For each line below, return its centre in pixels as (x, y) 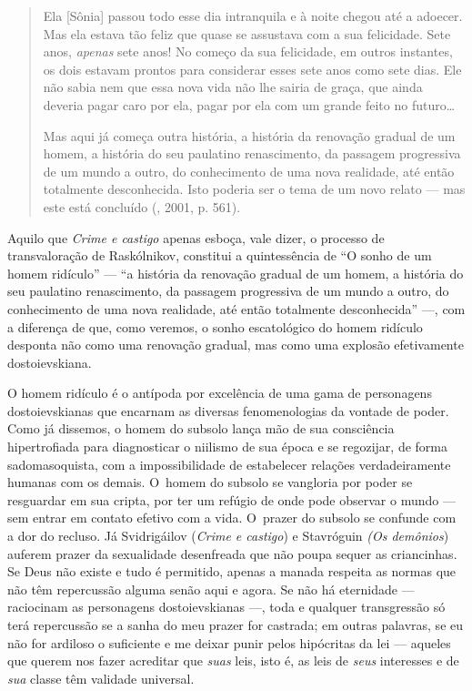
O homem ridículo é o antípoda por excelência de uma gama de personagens (220, 393)
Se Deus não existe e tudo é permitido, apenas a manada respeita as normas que (232, 571)
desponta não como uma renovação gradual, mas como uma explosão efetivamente (236, 345)
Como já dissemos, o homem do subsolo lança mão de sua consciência (201, 428)
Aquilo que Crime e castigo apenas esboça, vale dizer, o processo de (196, 237)
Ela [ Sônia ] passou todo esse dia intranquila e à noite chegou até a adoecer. (253, 15)
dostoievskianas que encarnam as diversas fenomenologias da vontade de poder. (228, 410)
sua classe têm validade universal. (101, 678)
